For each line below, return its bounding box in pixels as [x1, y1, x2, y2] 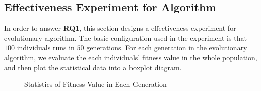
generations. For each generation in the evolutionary [86, 42, 247, 53]
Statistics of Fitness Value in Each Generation [24, 79, 167, 89]
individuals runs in [17, 42, 75, 53]
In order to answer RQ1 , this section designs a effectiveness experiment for [4, 23, 236, 33]
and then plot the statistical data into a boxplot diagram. [4, 62, 182, 72]
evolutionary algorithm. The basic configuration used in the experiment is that [4, 32, 247, 43]
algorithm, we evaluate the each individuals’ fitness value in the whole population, [4, 52, 257, 62]
